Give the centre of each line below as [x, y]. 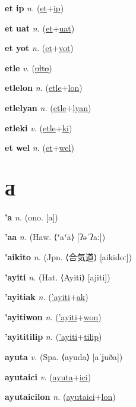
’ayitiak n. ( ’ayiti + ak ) [47, 297]
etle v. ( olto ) [29, 67]
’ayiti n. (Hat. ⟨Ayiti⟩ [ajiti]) [58, 277]
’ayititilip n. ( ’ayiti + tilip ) [53, 337]
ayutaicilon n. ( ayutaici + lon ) [60, 397]
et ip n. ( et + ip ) [34, 8]
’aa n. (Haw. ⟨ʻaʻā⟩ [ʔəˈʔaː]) [55, 237]
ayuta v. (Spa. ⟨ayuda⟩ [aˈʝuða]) [64, 357]
